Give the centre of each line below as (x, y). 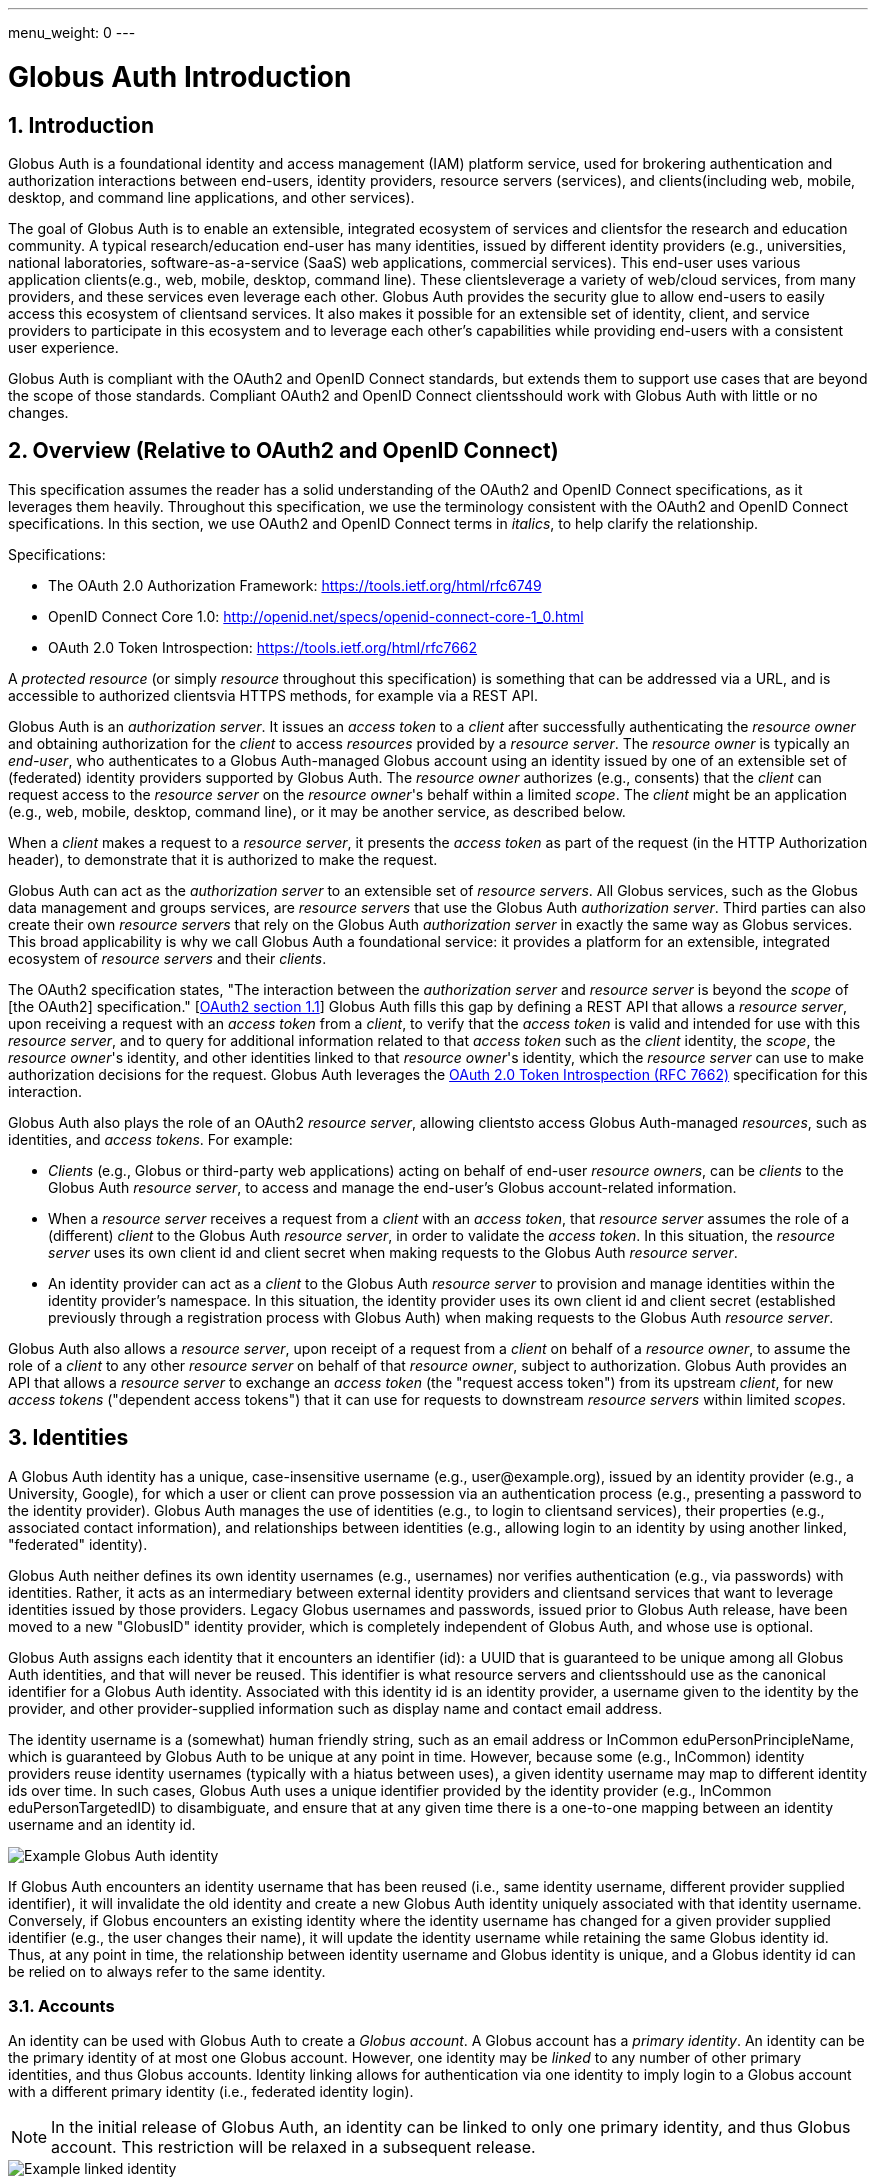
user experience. (63, 347)
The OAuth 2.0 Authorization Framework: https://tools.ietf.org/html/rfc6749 (295, 585)
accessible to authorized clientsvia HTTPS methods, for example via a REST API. (273, 695)
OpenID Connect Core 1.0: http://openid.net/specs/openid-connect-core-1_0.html (316, 616)
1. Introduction (81, 125)
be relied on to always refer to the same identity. (167, 1971)
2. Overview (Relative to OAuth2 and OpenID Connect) (283, 451)
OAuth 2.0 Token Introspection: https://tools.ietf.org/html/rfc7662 (263, 647)
